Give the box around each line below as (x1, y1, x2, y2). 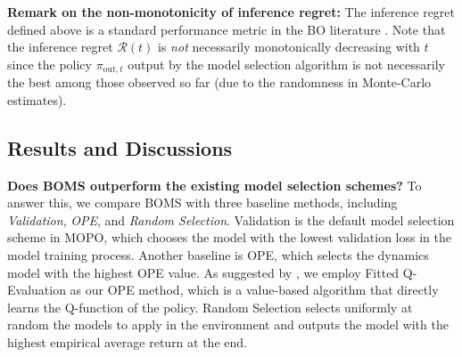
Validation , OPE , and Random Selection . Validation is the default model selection (7, 210, 455, 229)
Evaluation (7, 280, 66, 299)
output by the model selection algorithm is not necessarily (128, 54, 445, 73)
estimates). (7, 90, 67, 109)
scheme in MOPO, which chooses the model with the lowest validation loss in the (7, 228, 451, 247)
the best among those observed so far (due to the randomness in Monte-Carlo (7, 73, 432, 92)
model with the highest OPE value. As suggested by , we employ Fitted (7, 263, 400, 281)
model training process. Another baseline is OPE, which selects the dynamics (7, 246, 429, 264)
